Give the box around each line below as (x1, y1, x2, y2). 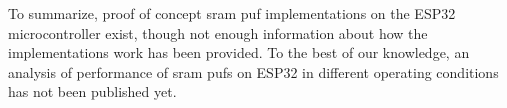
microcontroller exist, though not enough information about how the (8, 22, 428, 43)
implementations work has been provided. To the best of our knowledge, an (8, 42, 470, 63)
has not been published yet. (8, 81, 177, 102)
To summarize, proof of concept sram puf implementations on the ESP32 (8, 3, 456, 23)
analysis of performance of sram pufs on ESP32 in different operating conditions (8, 61, 499, 82)
